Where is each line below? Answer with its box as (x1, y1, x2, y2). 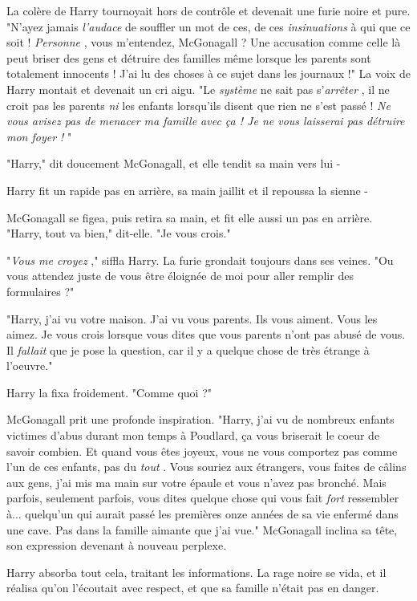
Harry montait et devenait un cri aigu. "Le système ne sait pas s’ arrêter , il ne (6, 80, 390, 97)
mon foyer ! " (6, 128, 72, 144)
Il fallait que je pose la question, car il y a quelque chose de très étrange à (6, 341, 370, 358)
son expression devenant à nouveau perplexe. (6, 537, 227, 554)
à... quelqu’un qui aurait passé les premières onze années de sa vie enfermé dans (6, 506, 399, 522)
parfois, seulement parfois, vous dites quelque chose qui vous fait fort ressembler (6, 489, 399, 506)
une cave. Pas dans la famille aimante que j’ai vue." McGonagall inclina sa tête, (6, 521, 398, 538)
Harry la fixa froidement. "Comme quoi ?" (6, 384, 212, 400)
